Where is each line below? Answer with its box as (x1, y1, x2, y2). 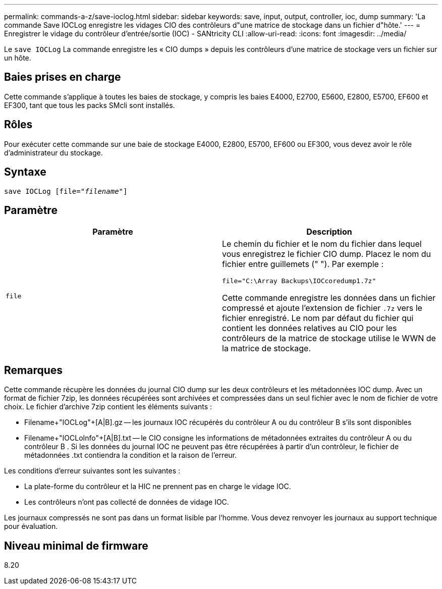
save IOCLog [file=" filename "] (4, 187, 128, 195)
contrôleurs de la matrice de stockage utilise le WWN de (222, 333, 436, 344)
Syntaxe (4, 166, 46, 179)
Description (306, 227, 352, 237)
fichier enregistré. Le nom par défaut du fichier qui (222, 313, 414, 324)
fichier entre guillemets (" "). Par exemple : (222, 259, 384, 270)
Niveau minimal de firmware (4, 539, 148, 552)
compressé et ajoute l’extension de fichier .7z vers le (222, 303, 422, 313)
